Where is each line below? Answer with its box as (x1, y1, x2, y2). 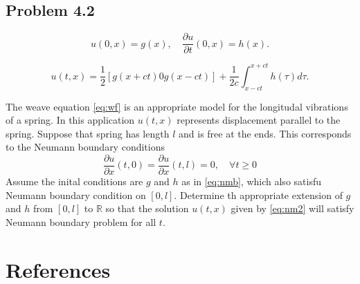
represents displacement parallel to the (177, 113, 341, 127)
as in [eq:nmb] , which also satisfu (181, 174, 321, 188)
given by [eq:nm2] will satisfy (231, 201, 354, 216)
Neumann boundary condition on (6, 187, 146, 202)
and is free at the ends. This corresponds (179, 126, 352, 140)
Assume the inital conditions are (6, 174, 143, 188)
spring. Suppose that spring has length (6, 126, 170, 140)
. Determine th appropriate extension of (174, 187, 343, 202)
